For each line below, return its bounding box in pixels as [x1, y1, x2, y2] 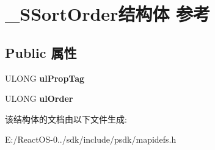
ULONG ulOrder [5, 92, 73, 105]
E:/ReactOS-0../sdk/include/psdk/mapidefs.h [5, 133, 177, 146]
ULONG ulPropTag [5, 71, 85, 84]
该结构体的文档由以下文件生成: [5, 112, 127, 125]
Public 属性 [5, 43, 77, 62]
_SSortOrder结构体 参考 [5, 1, 211, 26]
